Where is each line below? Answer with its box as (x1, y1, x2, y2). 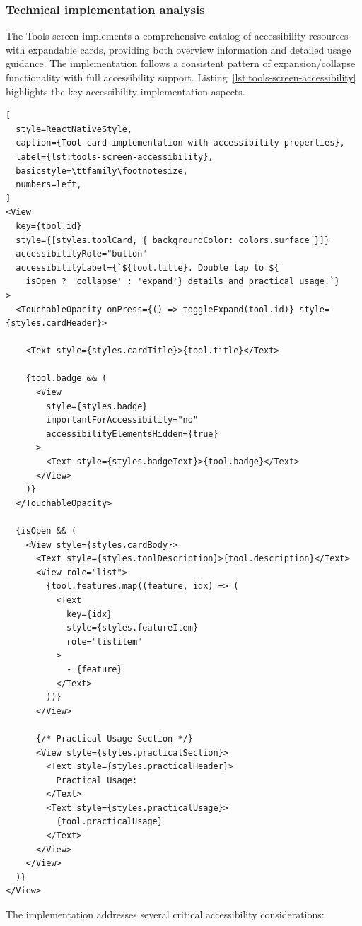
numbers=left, (16, 180, 82, 190)
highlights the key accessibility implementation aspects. (6, 83, 245, 98)
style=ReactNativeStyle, (16, 124, 132, 134)
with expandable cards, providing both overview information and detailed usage (6, 42, 351, 57)
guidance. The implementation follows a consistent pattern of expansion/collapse (6, 56, 356, 71)
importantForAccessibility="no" (46, 415, 199, 426)
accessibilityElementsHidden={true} (46, 428, 218, 439)
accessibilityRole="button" (16, 249, 148, 259)
